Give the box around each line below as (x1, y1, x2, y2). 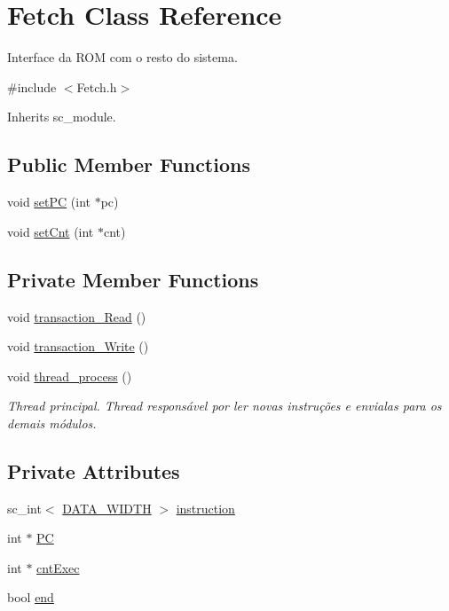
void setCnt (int (7, 222, 94, 240)
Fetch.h (76, 77, 117, 96)
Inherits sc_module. (7, 107, 116, 126)
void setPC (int (7, 192, 91, 211)
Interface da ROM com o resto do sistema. (7, 48, 238, 67)
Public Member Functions (7, 151, 250, 178)
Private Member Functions (7, 265, 259, 293)
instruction (176, 498, 235, 517)
